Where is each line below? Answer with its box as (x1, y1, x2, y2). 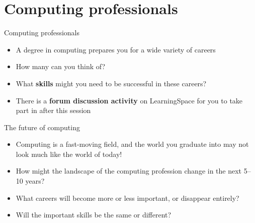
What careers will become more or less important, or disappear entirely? (16, 192, 239, 203)
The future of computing (4, 122, 80, 132)
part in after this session (16, 105, 91, 116)
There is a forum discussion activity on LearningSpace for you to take (16, 95, 243, 105)
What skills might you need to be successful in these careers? (16, 78, 207, 88)
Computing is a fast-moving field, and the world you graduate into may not (16, 139, 249, 149)
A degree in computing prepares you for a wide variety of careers (16, 44, 216, 54)
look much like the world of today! (16, 148, 122, 159)
